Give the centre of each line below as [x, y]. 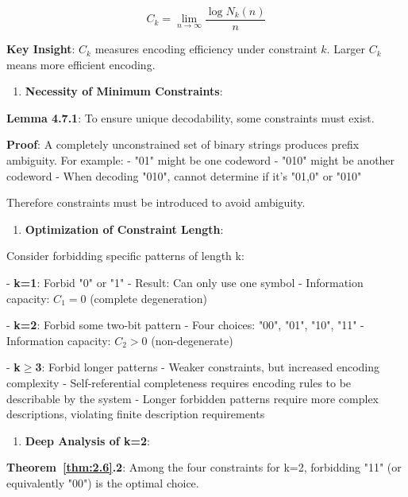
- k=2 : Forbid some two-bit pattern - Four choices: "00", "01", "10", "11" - [185, 325]
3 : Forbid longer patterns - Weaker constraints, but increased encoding [207, 367]
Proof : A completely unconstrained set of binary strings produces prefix [183, 144]
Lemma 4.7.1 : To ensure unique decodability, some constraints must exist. [191, 117]
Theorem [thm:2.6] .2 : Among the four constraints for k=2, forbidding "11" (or [204, 467]
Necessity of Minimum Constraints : [124, 91]
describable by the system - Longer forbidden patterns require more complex [192, 398]
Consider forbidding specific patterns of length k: [125, 256]
